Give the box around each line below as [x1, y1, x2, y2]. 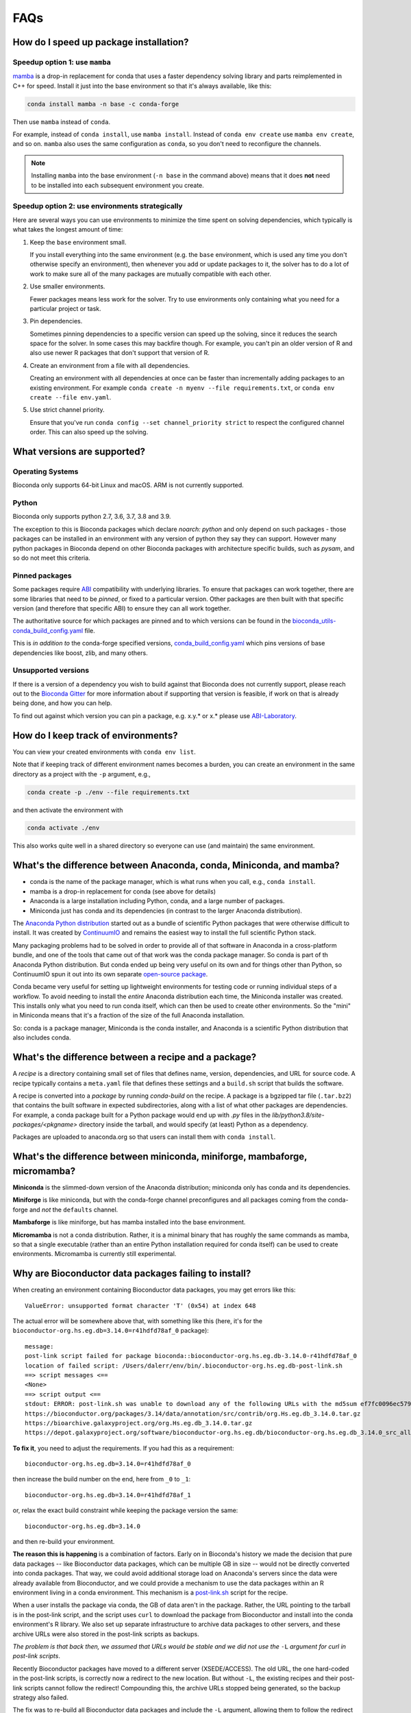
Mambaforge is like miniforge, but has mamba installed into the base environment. [12, 1218, 246, 1227]
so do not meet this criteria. [12, 554, 90, 562]
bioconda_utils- [292, 617, 336, 625]
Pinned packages [12, 571, 72, 580]
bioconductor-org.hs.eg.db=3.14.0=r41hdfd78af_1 [25, 1491, 191, 1499]
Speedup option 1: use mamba [12, 57, 111, 66]
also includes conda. [12, 1033, 71, 1042]
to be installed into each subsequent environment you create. [31, 181, 205, 189]
